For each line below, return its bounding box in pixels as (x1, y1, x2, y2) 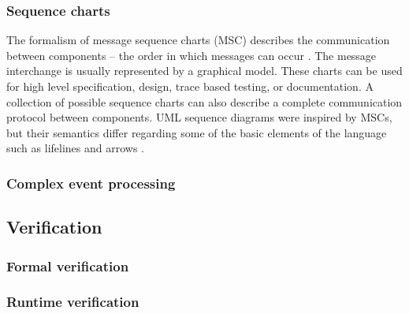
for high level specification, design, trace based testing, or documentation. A (6, 78, 374, 94)
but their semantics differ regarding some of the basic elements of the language (6, 124, 387, 140)
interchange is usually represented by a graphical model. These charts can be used (6, 62, 403, 79)
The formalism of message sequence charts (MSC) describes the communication (6, 32, 390, 48)
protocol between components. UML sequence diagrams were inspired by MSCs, (6, 109, 392, 125)
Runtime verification (6, 292, 139, 312)
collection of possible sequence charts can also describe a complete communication (6, 93, 403, 110)
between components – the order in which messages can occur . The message (6, 47, 377, 63)
